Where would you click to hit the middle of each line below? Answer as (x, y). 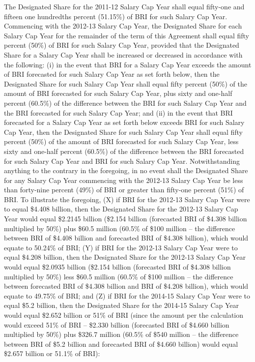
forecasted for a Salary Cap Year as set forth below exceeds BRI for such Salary (124, 122)
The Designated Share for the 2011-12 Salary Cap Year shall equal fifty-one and (124, 6)
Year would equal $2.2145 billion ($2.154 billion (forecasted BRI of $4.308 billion (126, 219)
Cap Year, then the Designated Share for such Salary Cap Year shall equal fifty (123, 132)
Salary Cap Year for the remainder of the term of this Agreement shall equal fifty (127, 35)
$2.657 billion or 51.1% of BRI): (52, 353)
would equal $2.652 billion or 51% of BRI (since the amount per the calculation (124, 315)
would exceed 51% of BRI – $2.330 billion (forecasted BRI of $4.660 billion (117, 324)
